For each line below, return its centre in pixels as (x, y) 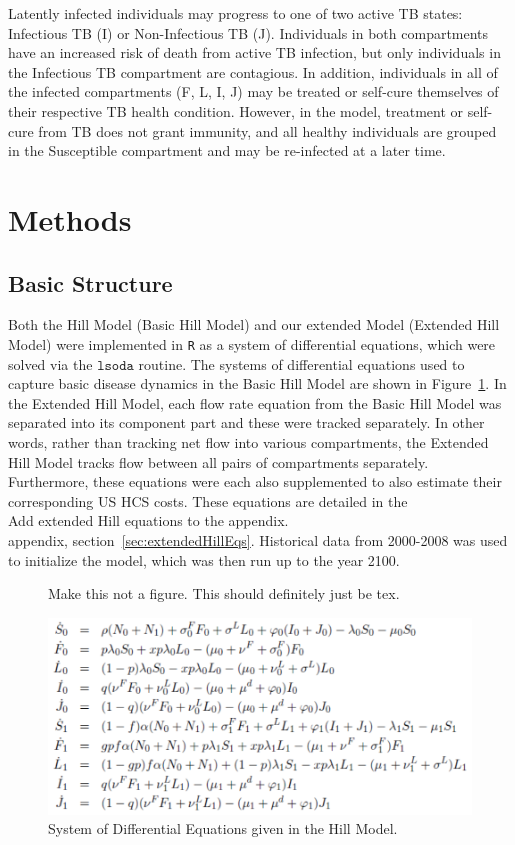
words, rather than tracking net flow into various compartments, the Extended (248, 441)
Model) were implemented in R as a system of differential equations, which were (252, 343)
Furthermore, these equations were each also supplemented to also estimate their (255, 481)
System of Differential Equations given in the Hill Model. (223, 828)
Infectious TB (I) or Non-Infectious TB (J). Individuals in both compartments (248, 32)
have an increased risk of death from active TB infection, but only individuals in (254, 52)
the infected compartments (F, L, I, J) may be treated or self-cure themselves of (253, 91)
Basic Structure (90, 282)
